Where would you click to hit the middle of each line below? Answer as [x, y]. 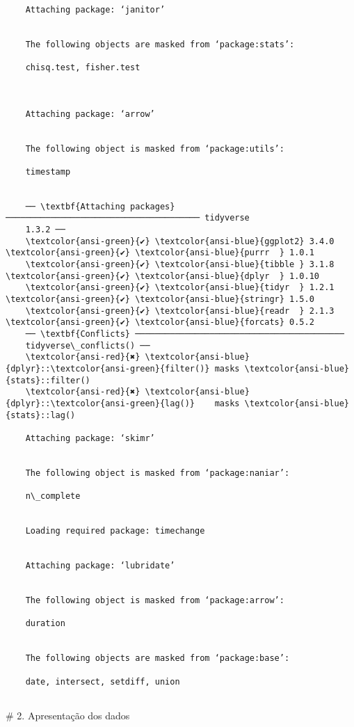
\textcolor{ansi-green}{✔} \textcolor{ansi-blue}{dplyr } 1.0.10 [163, 276]
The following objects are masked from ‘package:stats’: [160, 44]
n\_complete [53, 496]
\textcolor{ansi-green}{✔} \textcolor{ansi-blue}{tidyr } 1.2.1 [180, 288]
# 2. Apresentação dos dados [68, 716]
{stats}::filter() [48, 380]
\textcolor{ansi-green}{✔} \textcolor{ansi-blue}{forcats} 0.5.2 [160, 322]
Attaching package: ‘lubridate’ [100, 566]
